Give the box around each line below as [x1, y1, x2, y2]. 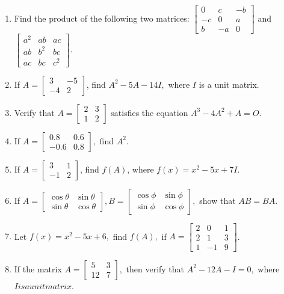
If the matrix [14, 262, 62, 275]
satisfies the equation [111, 106, 188, 118]
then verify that [126, 262, 185, 275]
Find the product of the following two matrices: [14, 11, 190, 24]
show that [199, 194, 236, 206]
